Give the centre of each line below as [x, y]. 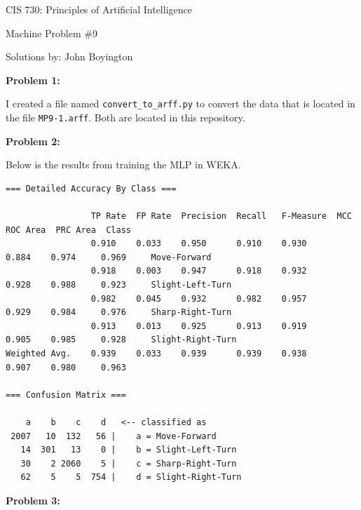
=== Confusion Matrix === [66, 395]
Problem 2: [33, 141]
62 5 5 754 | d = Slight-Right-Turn [131, 477]
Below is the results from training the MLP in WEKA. [123, 165]
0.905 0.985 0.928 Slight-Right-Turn [121, 340]
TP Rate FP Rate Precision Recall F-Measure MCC [221, 216]
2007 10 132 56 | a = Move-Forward [114, 436]
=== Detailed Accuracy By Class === [91, 188]
